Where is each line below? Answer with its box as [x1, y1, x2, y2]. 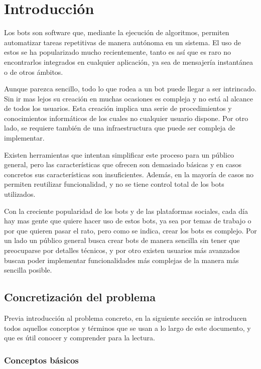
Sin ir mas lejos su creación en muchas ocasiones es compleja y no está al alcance [4, 93, 253, 103]
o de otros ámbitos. [4, 66, 63, 77]
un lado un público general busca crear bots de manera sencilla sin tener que [4, 235, 240, 245]
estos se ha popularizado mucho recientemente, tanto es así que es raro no [4, 47, 231, 57]
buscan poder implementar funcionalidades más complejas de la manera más [4, 255, 239, 265]
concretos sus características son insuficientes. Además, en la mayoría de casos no [4, 169, 254, 179]
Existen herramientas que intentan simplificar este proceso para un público [4, 149, 234, 160]
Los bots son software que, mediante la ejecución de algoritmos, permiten [4, 27, 229, 38]
